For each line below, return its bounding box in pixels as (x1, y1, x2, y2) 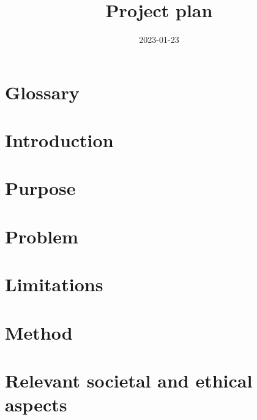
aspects (5, 392, 67, 417)
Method (5, 319, 73, 345)
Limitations (5, 272, 103, 297)
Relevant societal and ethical (5, 367, 253, 392)
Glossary (5, 79, 80, 104)
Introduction (5, 128, 114, 153)
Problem (5, 223, 78, 248)
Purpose (5, 175, 76, 200)
